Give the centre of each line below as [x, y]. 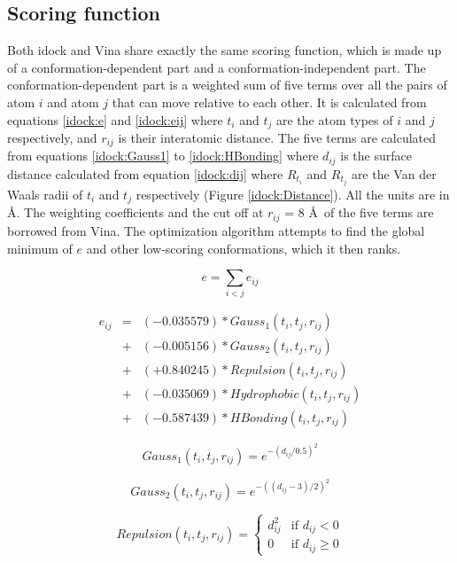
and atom [73, 102]
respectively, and [52, 138]
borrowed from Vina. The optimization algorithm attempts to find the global [216, 230]
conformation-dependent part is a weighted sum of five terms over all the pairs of [227, 85]
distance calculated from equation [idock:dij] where [145, 173]
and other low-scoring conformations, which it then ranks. [244, 248]
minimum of [40, 248]
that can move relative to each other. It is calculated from [269, 102]
